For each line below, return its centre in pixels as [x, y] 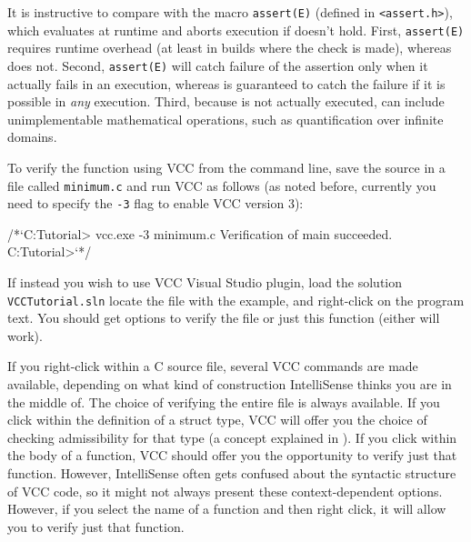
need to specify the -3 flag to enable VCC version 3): [155, 203]
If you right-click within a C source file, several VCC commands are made [213, 366]
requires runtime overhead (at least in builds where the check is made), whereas [230, 48]
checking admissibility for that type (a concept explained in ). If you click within [232, 437]
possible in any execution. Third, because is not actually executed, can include [226, 101]
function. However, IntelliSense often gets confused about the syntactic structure [232, 473]
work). [25, 335]
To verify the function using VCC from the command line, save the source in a [226, 167]
